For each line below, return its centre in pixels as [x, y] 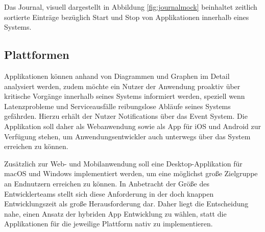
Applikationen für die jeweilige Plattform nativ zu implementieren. [109, 224]
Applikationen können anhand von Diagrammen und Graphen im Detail [117, 76]
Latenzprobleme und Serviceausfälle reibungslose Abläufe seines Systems [117, 106]
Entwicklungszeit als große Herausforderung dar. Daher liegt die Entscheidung [126, 204]
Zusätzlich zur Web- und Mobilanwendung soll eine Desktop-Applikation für [123, 163]
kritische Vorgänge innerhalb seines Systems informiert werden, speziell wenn [125, 96]
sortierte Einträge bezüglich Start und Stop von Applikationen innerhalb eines [127, 17]
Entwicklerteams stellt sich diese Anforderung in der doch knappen [109, 193]
